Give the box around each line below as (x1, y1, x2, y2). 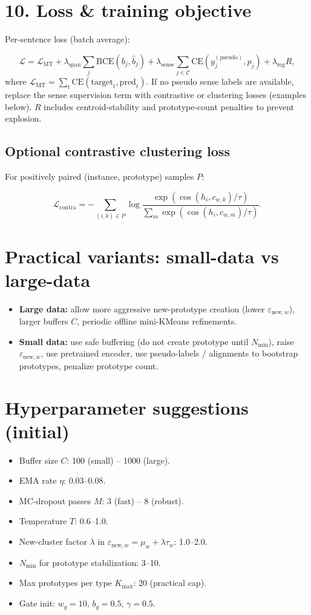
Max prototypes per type (19, 576, 112, 589)
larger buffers (19, 315, 68, 327)
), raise (268, 335, 294, 347)
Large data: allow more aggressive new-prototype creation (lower (19, 302, 265, 315)
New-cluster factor (19, 535, 87, 548)
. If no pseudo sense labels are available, (146, 75, 294, 88)
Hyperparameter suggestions (5, 395, 249, 419)
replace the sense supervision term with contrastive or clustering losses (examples (5, 88, 306, 101)
